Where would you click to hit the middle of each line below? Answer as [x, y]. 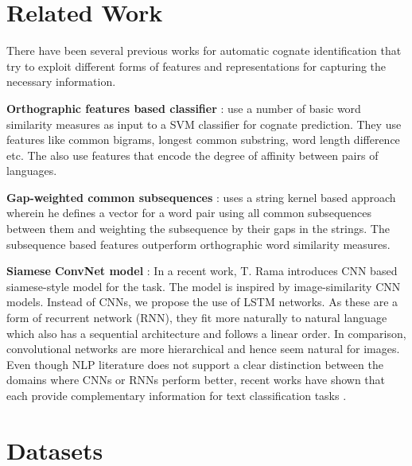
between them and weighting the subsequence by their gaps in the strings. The [198, 229]
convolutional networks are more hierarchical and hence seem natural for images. [203, 349]
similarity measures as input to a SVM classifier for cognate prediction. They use [204, 124]
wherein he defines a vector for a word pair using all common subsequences [189, 213]
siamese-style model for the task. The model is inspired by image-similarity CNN [204, 286]
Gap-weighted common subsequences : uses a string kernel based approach [201, 197]
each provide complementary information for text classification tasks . [177, 395]
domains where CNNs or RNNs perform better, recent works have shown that [196, 380]
